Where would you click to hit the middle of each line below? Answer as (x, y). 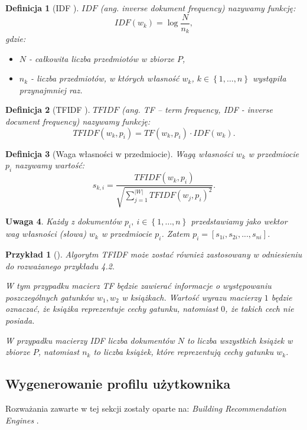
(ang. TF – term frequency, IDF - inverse (197, 110)
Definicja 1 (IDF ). (42, 8)
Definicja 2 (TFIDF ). (48, 110)
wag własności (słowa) (46, 234)
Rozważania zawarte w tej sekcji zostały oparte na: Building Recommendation (146, 408)
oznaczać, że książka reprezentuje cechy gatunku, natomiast (112, 309)
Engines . (22, 420)
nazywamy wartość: (50, 165)
